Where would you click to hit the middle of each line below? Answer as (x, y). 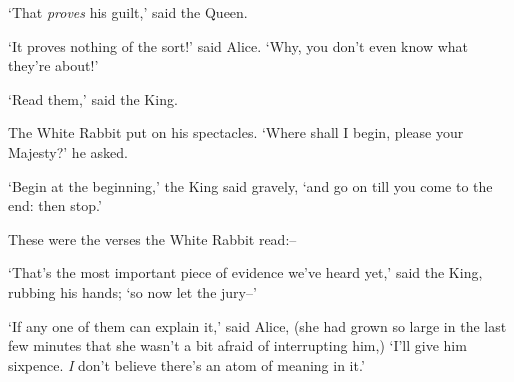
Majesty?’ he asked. (68, 151)
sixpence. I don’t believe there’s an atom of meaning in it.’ (186, 364)
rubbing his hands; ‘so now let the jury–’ (132, 291)
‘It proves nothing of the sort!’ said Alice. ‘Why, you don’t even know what (238, 45)
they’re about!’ (53, 65)
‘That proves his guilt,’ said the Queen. (128, 12)
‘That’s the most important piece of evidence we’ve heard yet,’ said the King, (245, 272)
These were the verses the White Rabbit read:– (152, 238)
